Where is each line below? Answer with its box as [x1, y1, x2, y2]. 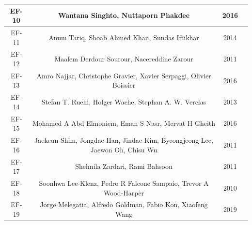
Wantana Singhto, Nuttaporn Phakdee [58, 10, 190, 20]
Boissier [112, 80, 136, 90]
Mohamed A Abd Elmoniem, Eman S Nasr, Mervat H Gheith [32, 118, 216, 128]
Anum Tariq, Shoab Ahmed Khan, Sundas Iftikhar [48, 32, 199, 42]
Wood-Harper [103, 187, 144, 197]
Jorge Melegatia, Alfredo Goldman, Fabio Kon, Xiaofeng [40, 199, 208, 210]
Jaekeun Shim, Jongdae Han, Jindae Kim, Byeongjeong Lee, [34, 135, 213, 145]
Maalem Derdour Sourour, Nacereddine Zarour [54, 54, 193, 64]
